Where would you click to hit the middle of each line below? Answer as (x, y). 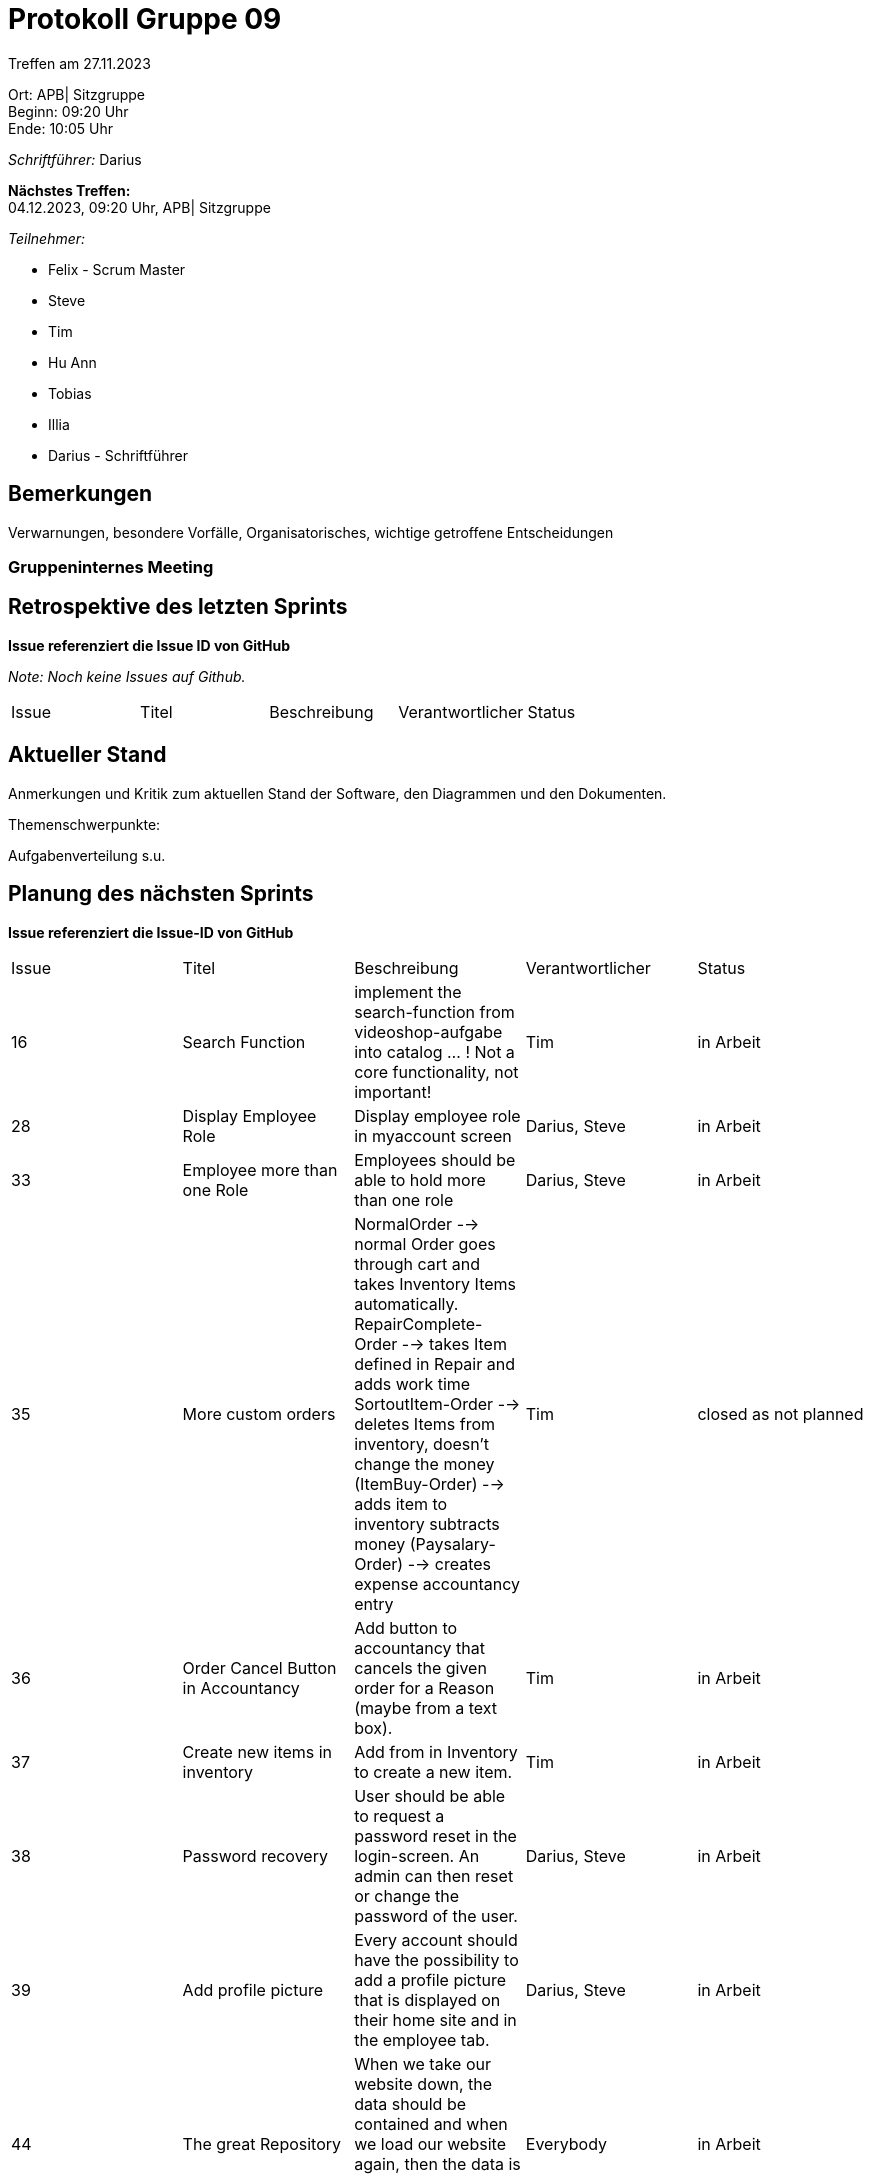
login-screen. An (417, 1855)
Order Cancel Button (259, 1667)
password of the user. (436, 1915)
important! (393, 1091)
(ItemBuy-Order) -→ (429, 1483)
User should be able (430, 1795)
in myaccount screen (433, 1135)
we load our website (430, 2143)
